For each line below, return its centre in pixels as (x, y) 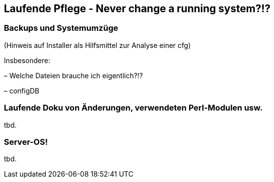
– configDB (22, 91)
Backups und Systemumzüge (61, 28)
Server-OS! (26, 142)
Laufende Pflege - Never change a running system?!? (137, 9)
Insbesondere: (27, 60)
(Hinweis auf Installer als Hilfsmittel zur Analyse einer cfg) (97, 45)
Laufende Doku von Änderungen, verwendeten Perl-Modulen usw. (133, 108)
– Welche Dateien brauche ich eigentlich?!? (73, 75)
